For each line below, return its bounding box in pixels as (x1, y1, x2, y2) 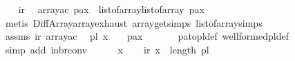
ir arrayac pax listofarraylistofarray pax (18, 2, 204, 16)
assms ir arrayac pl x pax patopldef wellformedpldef (5, 29, 289, 43)
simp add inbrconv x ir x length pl (5, 42, 209, 56)
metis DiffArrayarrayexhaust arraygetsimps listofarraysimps (5, 15, 263, 29)
